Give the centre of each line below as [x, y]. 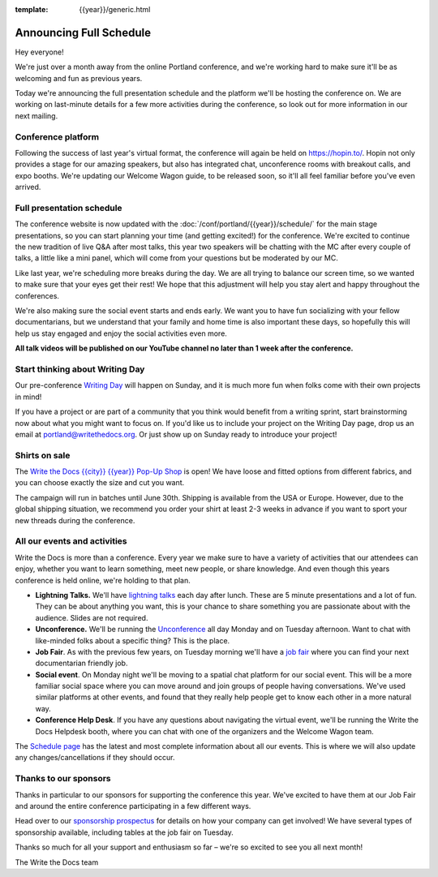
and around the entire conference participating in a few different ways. [133, 806]
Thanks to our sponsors [63, 779]
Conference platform [57, 136]
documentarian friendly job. [82, 663]
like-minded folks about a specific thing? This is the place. [133, 640]
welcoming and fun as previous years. [79, 78]
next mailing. [36, 116]
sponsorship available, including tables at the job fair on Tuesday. [125, 832]
